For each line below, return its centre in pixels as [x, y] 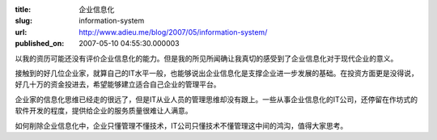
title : [23, 9]
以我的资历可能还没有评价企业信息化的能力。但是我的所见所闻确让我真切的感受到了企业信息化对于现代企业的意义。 [206, 58]
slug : [23, 21]
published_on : [40, 44]
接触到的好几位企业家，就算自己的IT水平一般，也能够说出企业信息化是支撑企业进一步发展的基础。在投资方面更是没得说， [216, 73]
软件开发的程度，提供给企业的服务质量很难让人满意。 [104, 111]
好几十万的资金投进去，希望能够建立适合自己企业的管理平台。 [118, 84]
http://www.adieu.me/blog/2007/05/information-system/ [173, 32]
